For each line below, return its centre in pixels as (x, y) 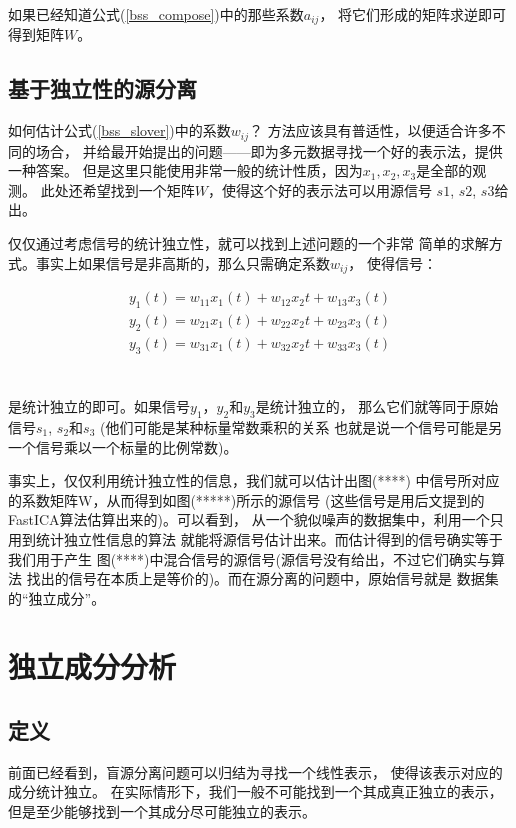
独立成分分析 (92, 666)
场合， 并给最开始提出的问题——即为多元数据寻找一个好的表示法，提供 (269, 150)
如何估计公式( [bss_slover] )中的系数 (119, 130)
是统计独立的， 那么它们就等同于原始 (377, 406)
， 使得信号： (392, 262)
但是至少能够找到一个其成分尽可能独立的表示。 (162, 811)
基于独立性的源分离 (102, 88)
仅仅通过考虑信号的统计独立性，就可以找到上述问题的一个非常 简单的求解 (248, 243)
